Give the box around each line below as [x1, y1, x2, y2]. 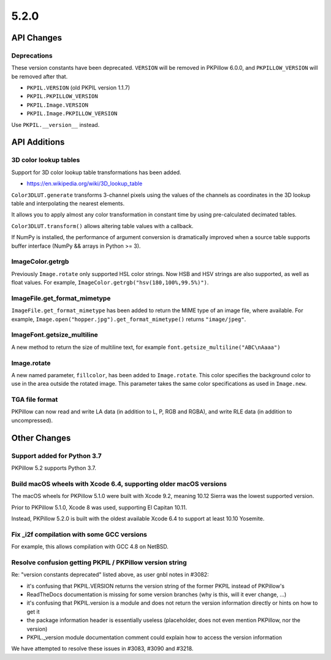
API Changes [11, 33, 63, 43]
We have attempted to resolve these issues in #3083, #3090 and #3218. [11, 645, 194, 653]
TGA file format [11, 396, 58, 404]
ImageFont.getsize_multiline [11, 331, 98, 339]
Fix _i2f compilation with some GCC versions [11, 530, 147, 539]
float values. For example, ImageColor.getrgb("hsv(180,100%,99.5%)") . [11, 279, 209, 286]
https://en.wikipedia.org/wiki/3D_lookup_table [26, 180, 143, 187]
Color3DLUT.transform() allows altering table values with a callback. [11, 222, 194, 229]
